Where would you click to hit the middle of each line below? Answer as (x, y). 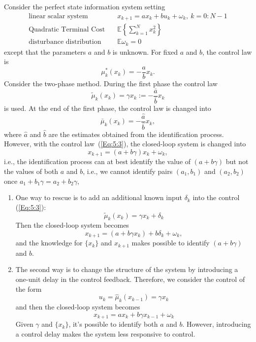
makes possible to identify (171, 243)
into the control (216, 197)
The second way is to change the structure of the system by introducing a (127, 269)
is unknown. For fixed (145, 51)
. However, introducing (217, 324)
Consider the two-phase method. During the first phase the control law (111, 83)
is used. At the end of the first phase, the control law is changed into (108, 108)
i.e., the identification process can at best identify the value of (97, 161)
